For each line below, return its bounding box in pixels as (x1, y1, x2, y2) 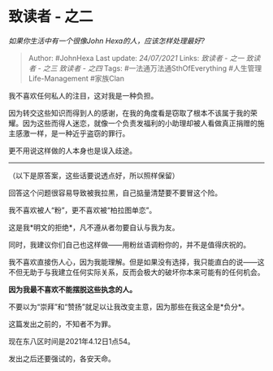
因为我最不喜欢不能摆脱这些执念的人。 (8, 284, 136, 294)
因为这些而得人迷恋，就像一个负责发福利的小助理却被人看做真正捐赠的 (22, 118, 258, 128)
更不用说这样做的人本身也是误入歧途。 (8, 146, 136, 155)
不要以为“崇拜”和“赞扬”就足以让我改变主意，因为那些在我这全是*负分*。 (8, 302, 249, 312)
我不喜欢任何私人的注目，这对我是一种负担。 (8, 90, 158, 100)
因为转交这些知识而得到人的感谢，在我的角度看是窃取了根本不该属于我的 (8, 107, 250, 118)
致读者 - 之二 (8, 7, 93, 26)
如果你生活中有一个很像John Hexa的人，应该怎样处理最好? (8, 36, 206, 46)
